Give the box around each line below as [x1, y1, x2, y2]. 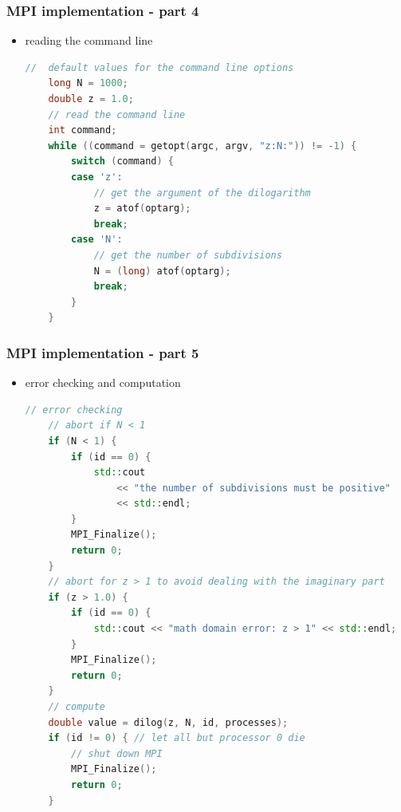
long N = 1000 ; [48, 77, 128, 89]
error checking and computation [25, 374, 181, 391]
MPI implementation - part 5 [6, 342, 199, 362]
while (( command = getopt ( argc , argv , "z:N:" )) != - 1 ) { [48, 140, 357, 152]
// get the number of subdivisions [93, 249, 282, 261]
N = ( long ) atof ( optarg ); [93, 265, 231, 277]
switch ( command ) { [71, 156, 175, 168]
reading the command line [25, 32, 153, 49]
